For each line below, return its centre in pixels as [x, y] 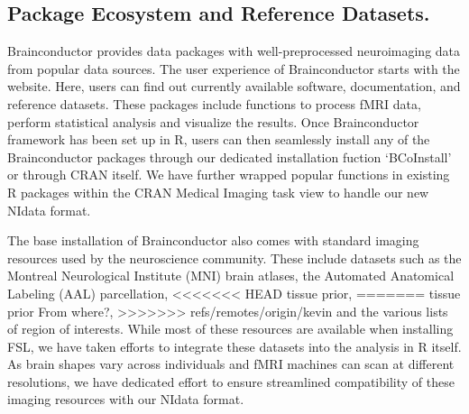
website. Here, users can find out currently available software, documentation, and [234, 86]
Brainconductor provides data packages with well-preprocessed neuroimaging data [234, 51]
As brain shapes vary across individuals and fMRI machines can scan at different [231, 364]
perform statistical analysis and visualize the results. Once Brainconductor [213, 121]
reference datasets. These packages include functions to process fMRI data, [214, 103]
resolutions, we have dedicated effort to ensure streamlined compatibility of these [231, 381]
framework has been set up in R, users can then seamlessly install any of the [219, 139]
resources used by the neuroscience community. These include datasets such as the [234, 258]
